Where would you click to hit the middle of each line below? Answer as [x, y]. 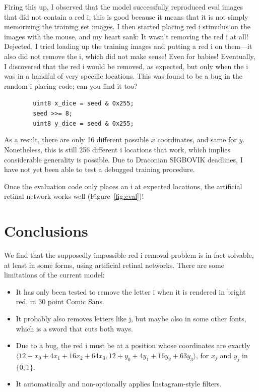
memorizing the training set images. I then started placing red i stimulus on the [127, 26]
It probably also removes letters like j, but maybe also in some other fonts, [131, 318]
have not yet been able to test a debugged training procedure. [100, 169]
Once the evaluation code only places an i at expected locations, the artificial [123, 186]
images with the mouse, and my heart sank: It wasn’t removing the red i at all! [126, 36]
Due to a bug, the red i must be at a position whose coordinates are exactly [133, 345]
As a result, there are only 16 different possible [77, 139]
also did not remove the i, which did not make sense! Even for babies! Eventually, [130, 56]
